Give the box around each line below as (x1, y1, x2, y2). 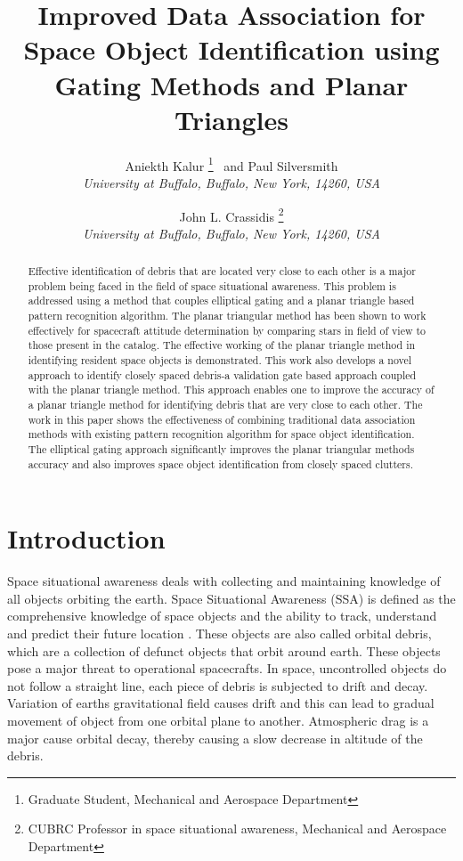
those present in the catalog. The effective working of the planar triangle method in (28, 337, 416, 353)
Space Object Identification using (23, 31, 440, 68)
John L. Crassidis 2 (179, 204, 284, 225)
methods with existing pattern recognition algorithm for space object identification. (28, 426, 415, 442)
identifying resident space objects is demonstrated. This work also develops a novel (28, 353, 412, 368)
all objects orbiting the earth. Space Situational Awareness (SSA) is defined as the (7, 589, 456, 607)
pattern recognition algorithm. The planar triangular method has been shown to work (28, 308, 426, 323)
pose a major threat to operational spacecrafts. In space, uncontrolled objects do (7, 659, 447, 678)
